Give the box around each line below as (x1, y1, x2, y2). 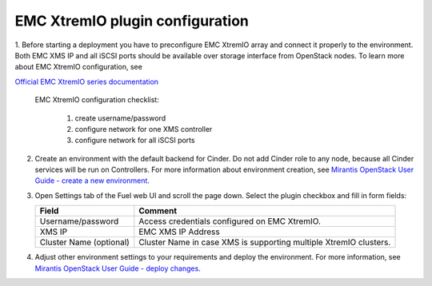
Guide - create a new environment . (34, 176, 150, 185)
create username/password (74, 113, 166, 123)
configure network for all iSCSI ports (74, 136, 195, 145)
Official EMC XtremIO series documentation (14, 77, 159, 86)
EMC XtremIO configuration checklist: (34, 95, 159, 105)
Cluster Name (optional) (39, 236, 130, 248)
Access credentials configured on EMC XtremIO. (138, 216, 322, 227)
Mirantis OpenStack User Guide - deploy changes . (34, 264, 202, 273)
